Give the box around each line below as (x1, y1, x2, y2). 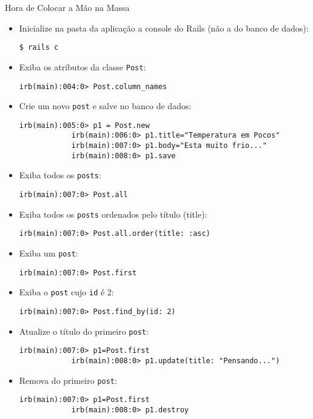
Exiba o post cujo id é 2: (19, 286, 114, 298)
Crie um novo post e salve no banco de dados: (19, 99, 192, 112)
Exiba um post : (19, 247, 78, 260)
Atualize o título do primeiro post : (19, 324, 149, 337)
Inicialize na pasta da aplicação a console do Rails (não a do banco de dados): (19, 21, 309, 34)
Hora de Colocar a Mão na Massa (5, 1, 130, 13)
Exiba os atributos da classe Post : (19, 60, 146, 73)
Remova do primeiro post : (19, 374, 117, 386)
